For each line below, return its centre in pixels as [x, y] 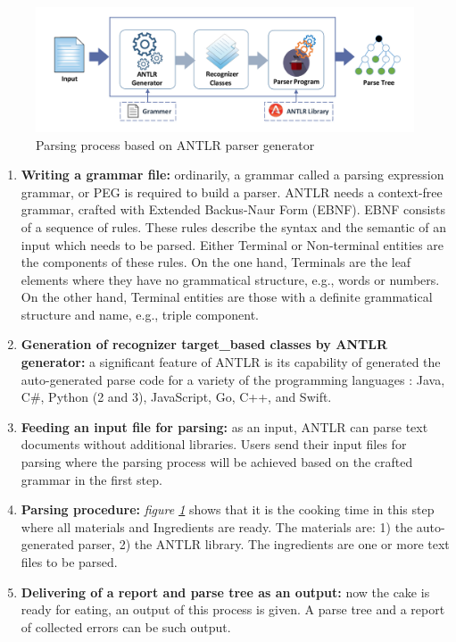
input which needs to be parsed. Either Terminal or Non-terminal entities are [232, 244]
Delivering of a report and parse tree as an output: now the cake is [225, 592]
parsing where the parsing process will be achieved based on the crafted [217, 462]
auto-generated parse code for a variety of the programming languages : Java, [233, 379]
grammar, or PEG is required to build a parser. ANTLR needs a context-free [232, 192]
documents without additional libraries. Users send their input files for [214, 444]
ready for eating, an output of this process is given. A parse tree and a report [233, 609]
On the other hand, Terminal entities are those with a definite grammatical [227, 297]
